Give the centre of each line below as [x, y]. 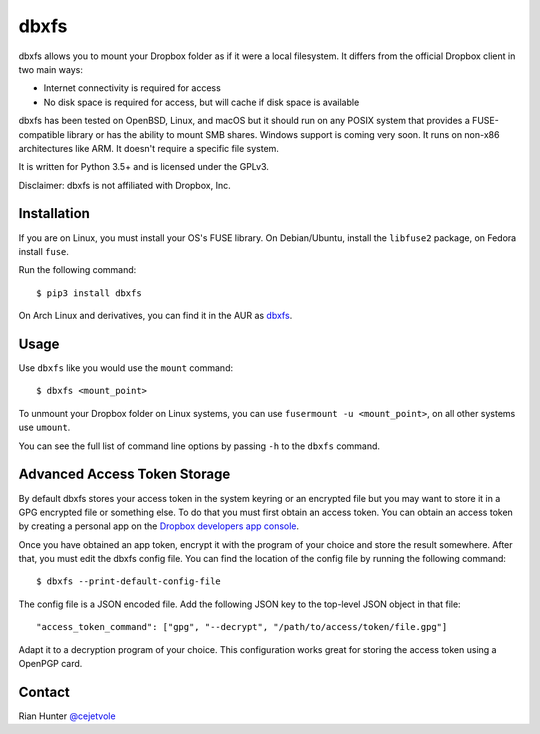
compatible [41, 134]
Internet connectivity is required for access [132, 88]
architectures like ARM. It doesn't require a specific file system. [149, 148]
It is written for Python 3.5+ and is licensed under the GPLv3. [144, 167]
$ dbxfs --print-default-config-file [129, 581]
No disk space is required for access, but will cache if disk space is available [201, 102]
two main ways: [51, 69]
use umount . [44, 427]
